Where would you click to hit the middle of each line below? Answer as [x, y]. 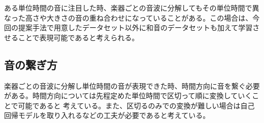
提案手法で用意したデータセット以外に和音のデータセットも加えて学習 [135, 27]
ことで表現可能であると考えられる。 [78, 37]
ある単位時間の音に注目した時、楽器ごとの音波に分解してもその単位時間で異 [132, 8]
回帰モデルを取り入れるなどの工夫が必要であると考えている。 [107, 115]
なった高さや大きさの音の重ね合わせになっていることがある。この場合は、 [128, 17]
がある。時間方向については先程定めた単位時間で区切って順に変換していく [128, 96]
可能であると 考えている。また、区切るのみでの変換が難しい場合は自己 [136, 105]
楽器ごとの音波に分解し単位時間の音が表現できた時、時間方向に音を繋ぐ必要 [132, 85]
